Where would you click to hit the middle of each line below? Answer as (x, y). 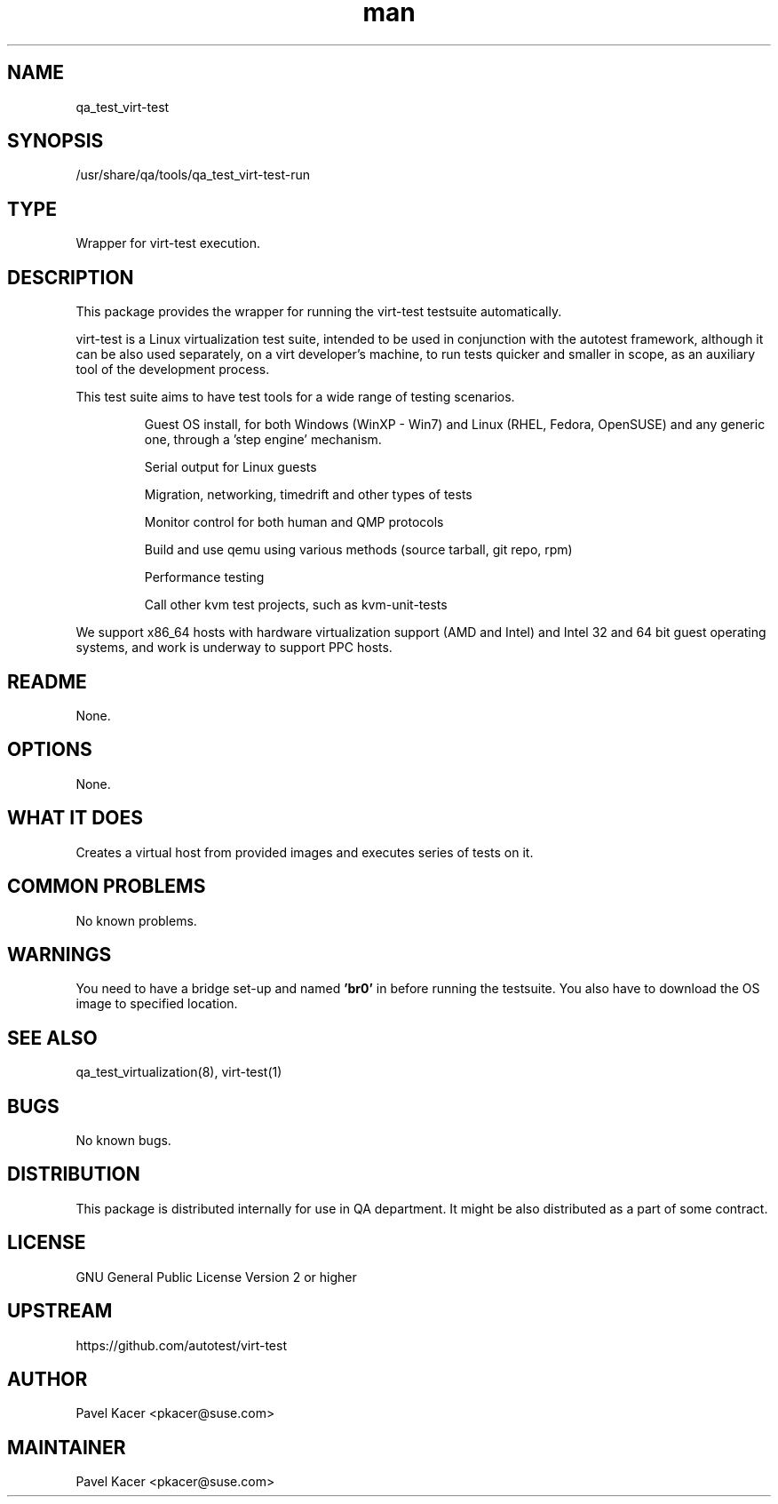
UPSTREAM (60, 1311)
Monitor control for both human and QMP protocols (294, 522)
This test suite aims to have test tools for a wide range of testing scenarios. (295, 397)
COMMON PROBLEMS (107, 887)
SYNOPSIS (56, 141)
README (47, 681)
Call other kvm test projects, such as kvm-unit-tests (296, 605)
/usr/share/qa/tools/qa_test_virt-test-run (193, 175)
